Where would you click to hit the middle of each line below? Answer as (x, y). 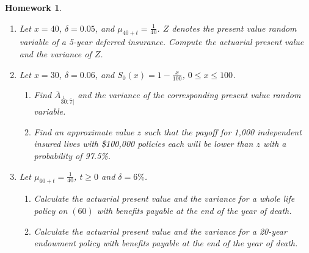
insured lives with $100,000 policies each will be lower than (144, 144)
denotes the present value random (234, 28)
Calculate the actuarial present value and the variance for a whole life (164, 198)
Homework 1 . (34, 7)
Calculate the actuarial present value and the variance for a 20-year (160, 231)
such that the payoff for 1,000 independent (223, 131)
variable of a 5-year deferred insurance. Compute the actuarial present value (162, 42)
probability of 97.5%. (72, 155)
